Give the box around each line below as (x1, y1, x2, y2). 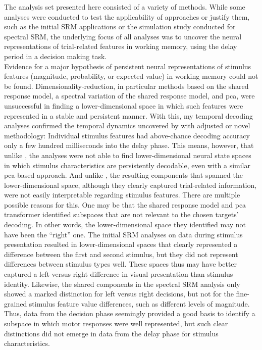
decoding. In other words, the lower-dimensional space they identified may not (4, 219, 246, 230)
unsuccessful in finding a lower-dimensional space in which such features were (4, 100, 243, 111)
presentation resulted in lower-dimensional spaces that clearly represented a (4, 239, 238, 249)
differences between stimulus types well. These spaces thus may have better (4, 259, 237, 269)
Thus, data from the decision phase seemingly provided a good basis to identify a (4, 308, 255, 319)
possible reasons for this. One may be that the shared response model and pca (4, 199, 246, 210)
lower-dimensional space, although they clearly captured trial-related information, (4, 179, 257, 190)
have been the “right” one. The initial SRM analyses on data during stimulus (4, 229, 243, 239)
